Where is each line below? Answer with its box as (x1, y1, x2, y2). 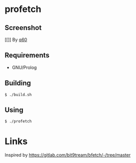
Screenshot (4, 23, 42, 32)
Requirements (4, 51, 49, 59)
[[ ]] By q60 (4, 36, 27, 42)
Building (4, 79, 31, 87)
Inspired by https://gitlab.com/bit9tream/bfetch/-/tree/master (4, 152, 131, 158)
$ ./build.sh (4, 92, 32, 97)
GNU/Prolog (11, 64, 37, 70)
